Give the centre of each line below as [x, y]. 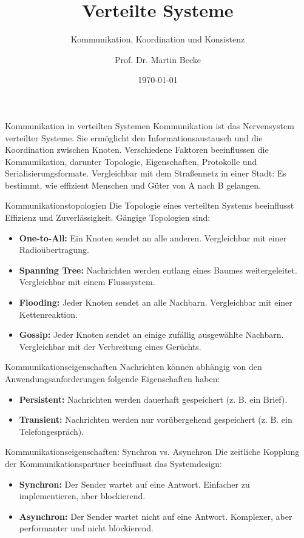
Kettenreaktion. [48, 314]
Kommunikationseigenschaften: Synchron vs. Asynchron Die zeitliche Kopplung [152, 452]
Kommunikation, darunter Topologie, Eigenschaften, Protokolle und [131, 161]
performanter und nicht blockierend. [86, 528]
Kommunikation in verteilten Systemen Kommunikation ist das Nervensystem [150, 125]
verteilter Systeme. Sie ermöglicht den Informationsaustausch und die [134, 137]
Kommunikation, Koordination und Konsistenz [158, 39]
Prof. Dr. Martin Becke [158, 59]
